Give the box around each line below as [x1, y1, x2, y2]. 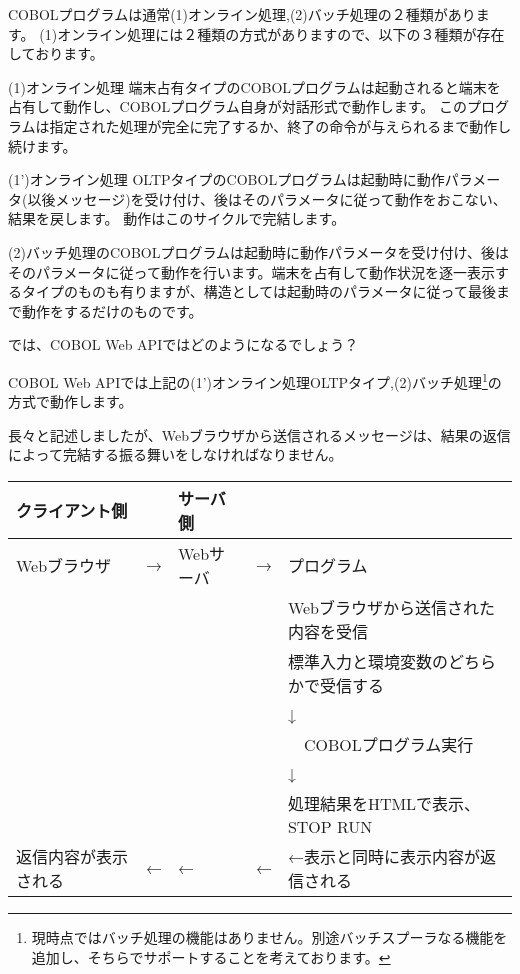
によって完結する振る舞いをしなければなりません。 [8, 444, 343, 465]
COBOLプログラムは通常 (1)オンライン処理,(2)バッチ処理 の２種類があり [8, 4, 476, 24]
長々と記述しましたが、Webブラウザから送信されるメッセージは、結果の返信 [8, 424, 511, 445]
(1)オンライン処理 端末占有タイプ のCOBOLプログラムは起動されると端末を [8, 76, 501, 97]
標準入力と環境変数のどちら [287, 649, 496, 673]
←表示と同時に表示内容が [287, 844, 480, 868]
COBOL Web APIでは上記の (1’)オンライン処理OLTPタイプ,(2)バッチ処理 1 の [8, 368, 502, 392]
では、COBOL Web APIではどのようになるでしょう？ [8, 334, 359, 355]
